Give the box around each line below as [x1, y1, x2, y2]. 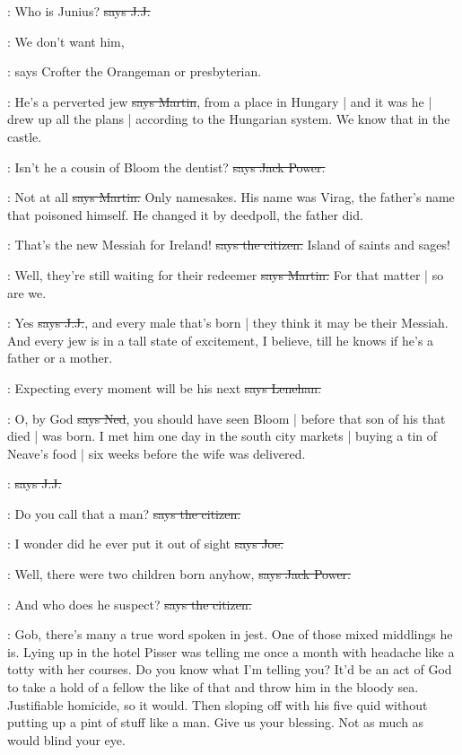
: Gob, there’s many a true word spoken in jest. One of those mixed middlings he [7, 625, 453, 644]
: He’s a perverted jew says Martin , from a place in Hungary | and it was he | [7, 92, 432, 110]
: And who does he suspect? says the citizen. [7, 594, 252, 613]
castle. [7, 127, 42, 145]
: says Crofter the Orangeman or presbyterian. [7, 62, 262, 81]
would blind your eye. [7, 730, 126, 749]
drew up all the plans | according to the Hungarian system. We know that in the [7, 110, 450, 128]
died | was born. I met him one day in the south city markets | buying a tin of [7, 426, 438, 445]
